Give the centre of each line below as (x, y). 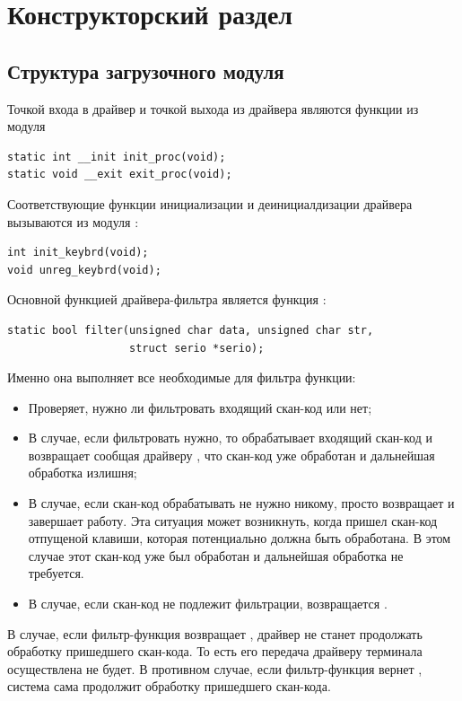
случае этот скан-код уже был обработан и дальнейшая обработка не (216, 555)
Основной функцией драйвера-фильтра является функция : (167, 299)
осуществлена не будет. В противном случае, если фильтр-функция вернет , (215, 668)
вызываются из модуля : (73, 221)
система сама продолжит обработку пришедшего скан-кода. (169, 686)
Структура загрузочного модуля (146, 70)
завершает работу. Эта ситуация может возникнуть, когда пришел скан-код (233, 520)
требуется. (56, 573)
